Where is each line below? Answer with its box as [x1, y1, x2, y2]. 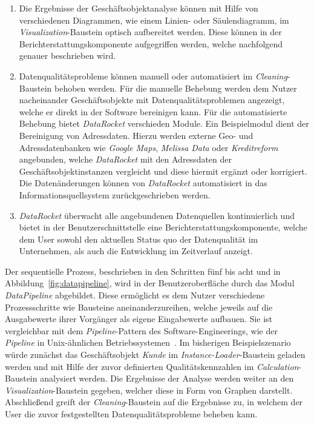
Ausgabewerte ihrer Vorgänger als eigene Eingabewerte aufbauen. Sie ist [5, 312, 273, 325]
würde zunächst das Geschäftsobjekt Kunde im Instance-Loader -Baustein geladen [5, 348, 306, 361]
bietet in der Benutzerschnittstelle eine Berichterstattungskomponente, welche [19, 221, 307, 234]
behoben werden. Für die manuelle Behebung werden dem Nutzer [54, 81, 297, 94]
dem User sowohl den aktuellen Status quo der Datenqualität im [19, 232, 258, 245]
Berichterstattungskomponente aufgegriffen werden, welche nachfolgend [19, 37, 283, 50]
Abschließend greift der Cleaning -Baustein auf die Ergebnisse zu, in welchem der [5, 395, 303, 408]
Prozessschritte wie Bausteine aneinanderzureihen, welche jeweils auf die [5, 300, 273, 313]
